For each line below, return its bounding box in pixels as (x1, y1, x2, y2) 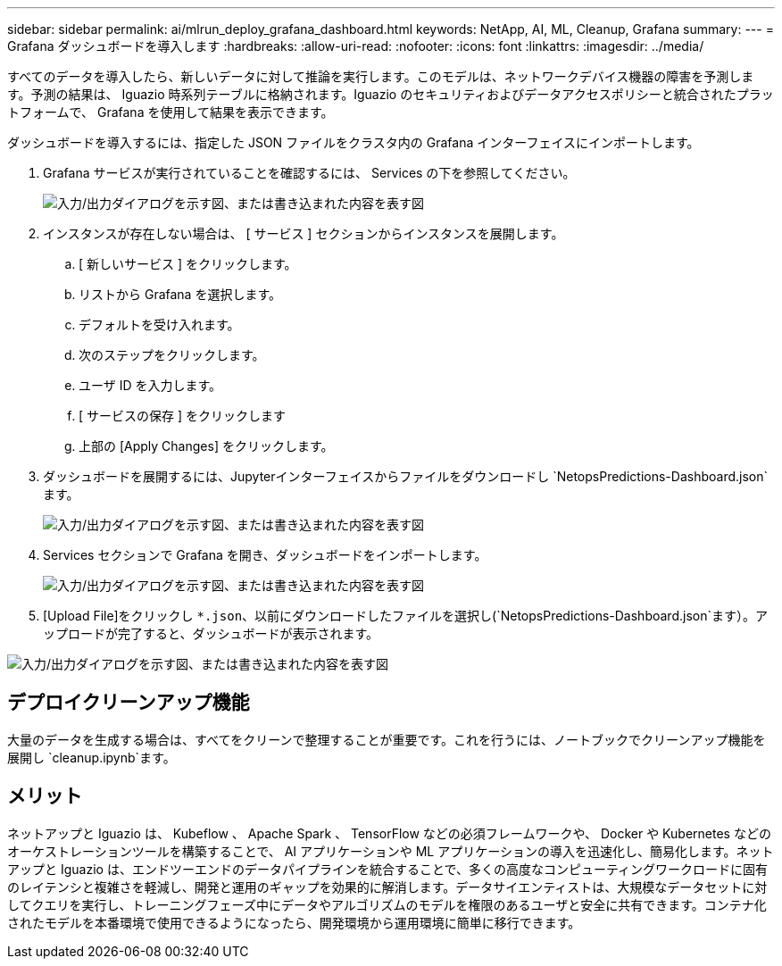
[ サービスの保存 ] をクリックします (79, 408, 287, 423)
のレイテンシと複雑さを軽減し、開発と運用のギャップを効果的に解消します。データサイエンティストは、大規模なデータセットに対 (7, 879, 768, 895)
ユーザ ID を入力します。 (79, 378, 222, 393)
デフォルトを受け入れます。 (79, 317, 240, 332)
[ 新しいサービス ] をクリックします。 (79, 256, 297, 271)
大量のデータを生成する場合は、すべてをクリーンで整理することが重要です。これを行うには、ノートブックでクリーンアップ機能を (7, 731, 766, 747)
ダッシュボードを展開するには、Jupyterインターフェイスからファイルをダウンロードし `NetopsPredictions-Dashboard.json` (43, 469, 768, 484)
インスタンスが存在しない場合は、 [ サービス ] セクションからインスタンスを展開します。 (43, 226, 564, 241)
